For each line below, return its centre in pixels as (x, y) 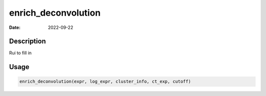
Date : (15, 27)
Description (28, 41)
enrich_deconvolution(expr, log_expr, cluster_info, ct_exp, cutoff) (105, 82)
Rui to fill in (20, 53)
